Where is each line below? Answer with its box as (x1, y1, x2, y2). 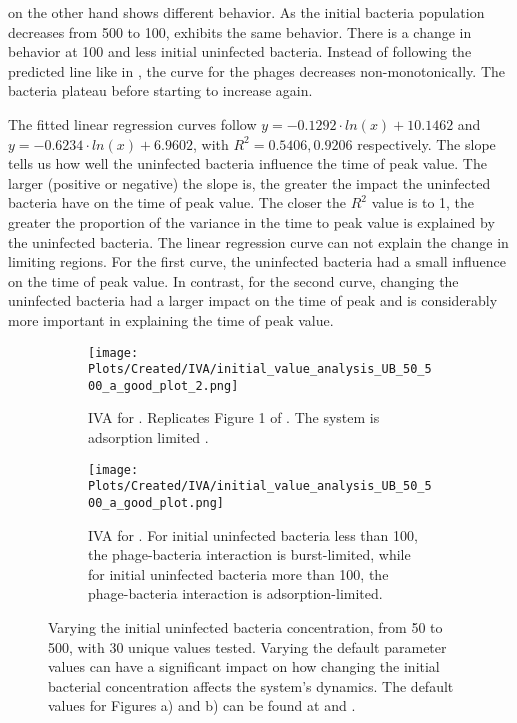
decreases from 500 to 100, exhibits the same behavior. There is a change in (8, 21, 472, 42)
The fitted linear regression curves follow (8, 113, 257, 134)
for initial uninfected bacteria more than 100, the (88, 563, 389, 584)
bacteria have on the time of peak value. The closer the (8, 192, 347, 213)
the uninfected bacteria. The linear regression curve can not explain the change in (8, 231, 509, 252)
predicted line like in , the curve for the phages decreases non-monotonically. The (8, 60, 505, 81)
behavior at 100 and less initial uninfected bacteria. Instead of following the (8, 41, 472, 62)
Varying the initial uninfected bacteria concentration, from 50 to (48, 617, 443, 637)
